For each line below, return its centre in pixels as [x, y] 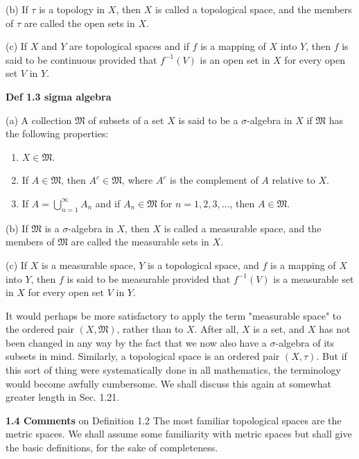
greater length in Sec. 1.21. [63, 397]
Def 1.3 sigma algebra [59, 96]
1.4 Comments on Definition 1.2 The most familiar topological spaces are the [174, 420]
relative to [294, 180]
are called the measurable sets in [140, 242]
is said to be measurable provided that [149, 278]
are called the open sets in [79, 23]
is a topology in [72, 9]
